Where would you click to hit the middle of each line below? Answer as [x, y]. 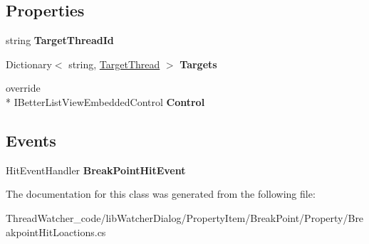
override [23, 88]
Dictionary [29, 64]
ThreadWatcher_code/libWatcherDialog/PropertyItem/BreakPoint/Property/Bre [185, 217]
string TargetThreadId [60, 40]
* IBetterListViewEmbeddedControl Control [105, 101]
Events [31, 140]
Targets [198, 64]
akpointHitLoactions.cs [56, 232]
